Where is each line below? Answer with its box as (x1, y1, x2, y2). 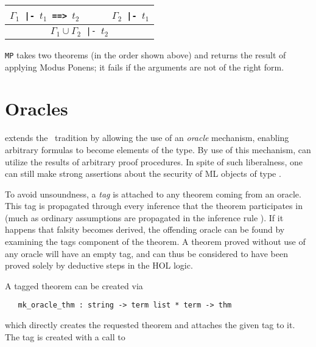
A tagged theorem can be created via (5, 279, 143, 292)
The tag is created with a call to (5, 330, 125, 343)
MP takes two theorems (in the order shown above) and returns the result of (5, 48, 286, 61)
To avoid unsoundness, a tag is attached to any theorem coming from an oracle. (5, 187, 301, 200)
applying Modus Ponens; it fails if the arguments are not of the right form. (5, 60, 284, 73)
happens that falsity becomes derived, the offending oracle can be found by (5, 223, 285, 236)
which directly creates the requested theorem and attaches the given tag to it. (5, 318, 295, 331)
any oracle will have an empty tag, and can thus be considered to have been (5, 247, 288, 259)
